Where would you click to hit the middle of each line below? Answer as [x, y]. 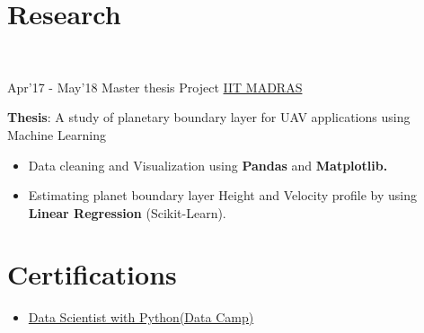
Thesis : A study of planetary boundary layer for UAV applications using [209, 117]
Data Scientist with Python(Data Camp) [141, 317]
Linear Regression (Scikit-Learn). [127, 212]
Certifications [92, 274]
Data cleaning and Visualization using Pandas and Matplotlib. [208, 165]
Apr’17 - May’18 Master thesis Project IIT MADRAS [155, 87]
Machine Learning [57, 134]
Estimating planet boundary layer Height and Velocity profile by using [222, 195]
